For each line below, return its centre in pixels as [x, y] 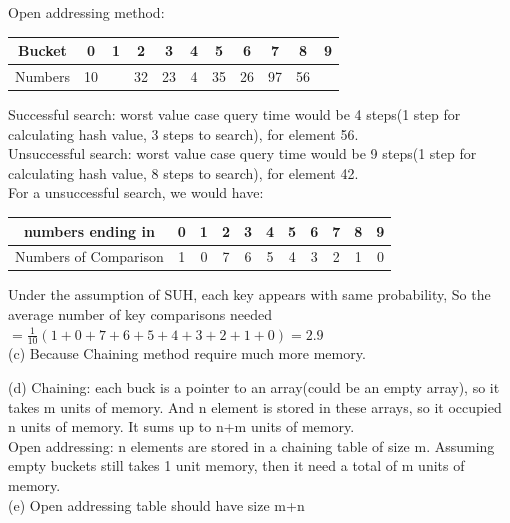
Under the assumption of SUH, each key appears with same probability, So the [249, 294]
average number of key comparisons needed [140, 314]
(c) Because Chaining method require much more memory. [187, 353]
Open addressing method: [86, 12]
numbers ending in [89, 230]
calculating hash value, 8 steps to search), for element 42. [183, 172]
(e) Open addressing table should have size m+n [156, 504]
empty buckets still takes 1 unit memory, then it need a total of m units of [236, 465]
